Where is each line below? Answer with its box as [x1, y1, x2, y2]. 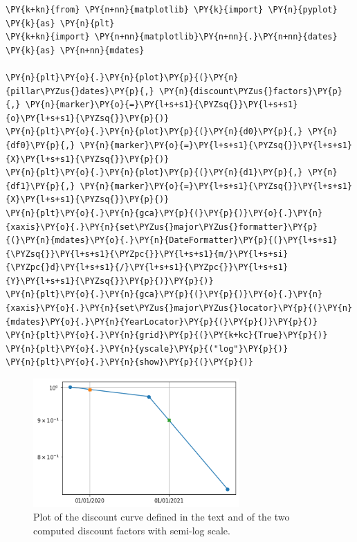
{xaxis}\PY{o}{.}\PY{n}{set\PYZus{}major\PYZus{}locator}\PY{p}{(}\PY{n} [6, 303, 353, 314]
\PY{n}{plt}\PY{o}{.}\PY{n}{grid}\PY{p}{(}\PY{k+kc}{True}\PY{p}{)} [6, 330, 328, 341]
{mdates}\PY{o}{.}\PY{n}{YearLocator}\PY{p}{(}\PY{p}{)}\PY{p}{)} [6, 316, 318, 327]
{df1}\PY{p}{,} [6, 181, 75, 191]
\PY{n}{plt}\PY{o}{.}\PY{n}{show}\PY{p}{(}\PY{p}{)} [6, 357, 253, 368]
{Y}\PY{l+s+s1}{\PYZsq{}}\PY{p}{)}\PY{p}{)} [6, 275, 214, 286]
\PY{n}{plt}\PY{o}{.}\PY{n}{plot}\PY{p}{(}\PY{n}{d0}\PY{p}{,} [6, 127, 303, 137]
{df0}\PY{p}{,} [6, 140, 75, 150]
